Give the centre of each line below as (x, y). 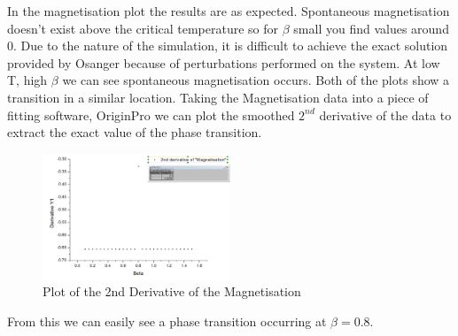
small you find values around (371, 28)
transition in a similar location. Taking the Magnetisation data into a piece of (218, 97)
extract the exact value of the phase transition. (135, 132)
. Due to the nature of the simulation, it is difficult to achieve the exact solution (231, 46)
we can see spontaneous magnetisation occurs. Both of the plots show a (256, 80)
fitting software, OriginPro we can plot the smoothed (151, 115)
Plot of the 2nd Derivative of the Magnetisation (172, 291)
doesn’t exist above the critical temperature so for (143, 28)
